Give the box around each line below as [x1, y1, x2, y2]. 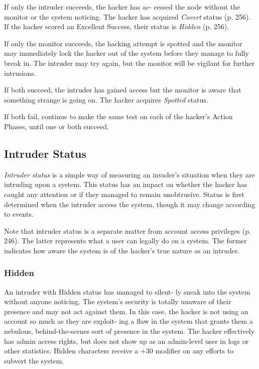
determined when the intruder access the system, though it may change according [4, 199, 255, 209]
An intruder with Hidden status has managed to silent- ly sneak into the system [4, 286, 250, 297]
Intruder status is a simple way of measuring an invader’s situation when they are [4, 169, 255, 179]
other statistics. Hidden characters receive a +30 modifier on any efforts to [4, 345, 234, 356]
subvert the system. [4, 355, 64, 365]
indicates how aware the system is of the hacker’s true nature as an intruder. [4, 245, 240, 255]
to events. [4, 209, 34, 219]
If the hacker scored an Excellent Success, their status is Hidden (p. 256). [4, 21, 229, 32]
